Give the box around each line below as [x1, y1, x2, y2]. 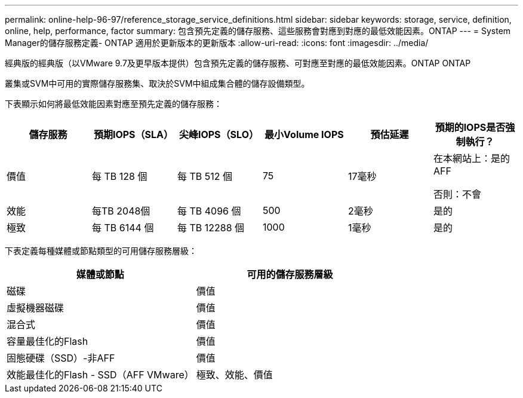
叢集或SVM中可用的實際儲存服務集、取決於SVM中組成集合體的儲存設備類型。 [5, 78, 310, 88]
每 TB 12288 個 [177, 222, 245, 234]
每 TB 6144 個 [91, 222, 154, 234]
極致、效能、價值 [196, 369, 273, 381]
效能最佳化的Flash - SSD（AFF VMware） [7, 369, 194, 381]
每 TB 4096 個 [177, 205, 241, 217]
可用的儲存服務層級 [247, 268, 333, 280]
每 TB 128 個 [91, 170, 147, 182]
